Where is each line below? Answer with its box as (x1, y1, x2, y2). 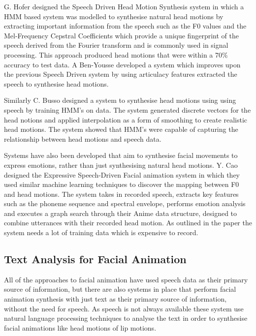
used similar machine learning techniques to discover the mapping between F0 (4, 179, 239, 189)
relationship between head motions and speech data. (4, 133, 161, 144)
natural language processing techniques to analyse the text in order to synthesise (4, 313, 248, 323)
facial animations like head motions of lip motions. (4, 322, 157, 333)
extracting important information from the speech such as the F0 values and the (4, 21, 247, 31)
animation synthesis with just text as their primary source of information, (4, 294, 227, 304)
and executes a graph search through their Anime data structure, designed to (4, 208, 237, 218)
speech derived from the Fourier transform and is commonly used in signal (4, 40, 228, 50)
